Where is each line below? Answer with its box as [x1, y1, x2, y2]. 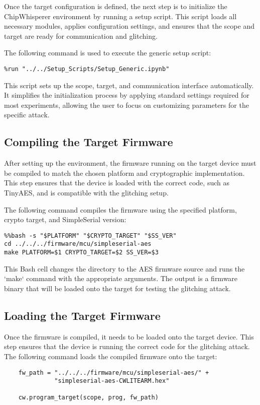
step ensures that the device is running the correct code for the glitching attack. [4, 341, 250, 352]
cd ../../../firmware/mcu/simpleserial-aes [4, 240, 152, 248]
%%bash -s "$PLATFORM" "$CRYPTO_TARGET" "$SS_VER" [4, 232, 177, 239]
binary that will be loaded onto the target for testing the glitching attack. [4, 283, 231, 293]
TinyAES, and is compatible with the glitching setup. [4, 187, 169, 197]
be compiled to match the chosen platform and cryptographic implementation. [4, 167, 245, 178]
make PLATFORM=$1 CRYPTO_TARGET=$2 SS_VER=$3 [4, 249, 159, 256]
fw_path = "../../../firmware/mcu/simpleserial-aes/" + [18, 369, 209, 376]
